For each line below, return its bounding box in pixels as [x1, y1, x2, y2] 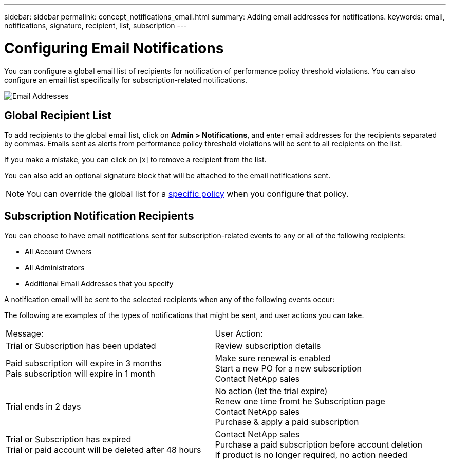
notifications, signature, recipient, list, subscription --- [4, 21, 187, 30]
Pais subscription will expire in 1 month [6, 368, 155, 379]
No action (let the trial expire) [215, 386, 328, 397]
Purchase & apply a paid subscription [215, 417, 359, 428]
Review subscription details [215, 341, 321, 351]
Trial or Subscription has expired [6, 434, 132, 445]
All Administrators [25, 263, 85, 272]
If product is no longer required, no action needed [215, 450, 407, 460]
